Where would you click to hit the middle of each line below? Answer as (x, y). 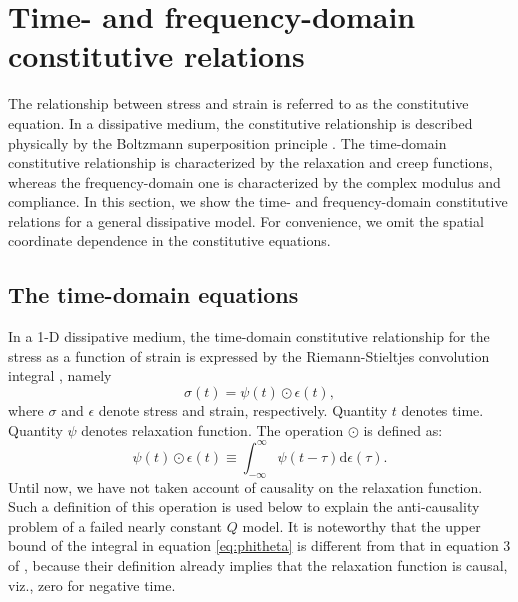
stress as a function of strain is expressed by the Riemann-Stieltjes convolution (249, 355)
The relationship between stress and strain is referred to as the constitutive (238, 103)
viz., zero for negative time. (92, 584)
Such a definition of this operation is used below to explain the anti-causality (244, 506)
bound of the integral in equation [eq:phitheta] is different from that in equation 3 (259, 545)
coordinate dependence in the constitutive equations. (169, 240)
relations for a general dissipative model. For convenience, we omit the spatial (246, 220)
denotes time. (442, 410)
